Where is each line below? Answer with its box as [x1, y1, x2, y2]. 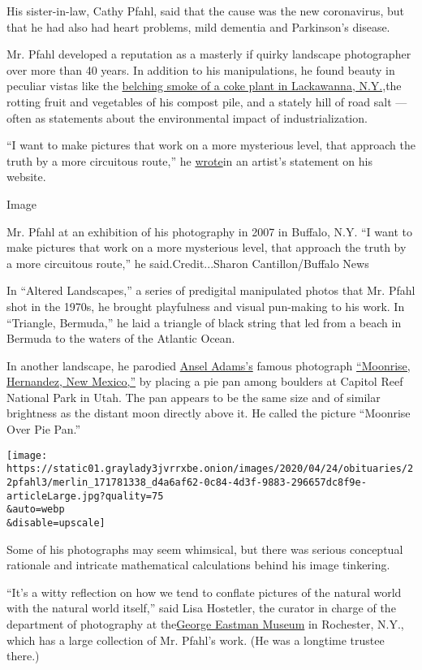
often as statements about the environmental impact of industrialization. [6, 109, 368, 126]
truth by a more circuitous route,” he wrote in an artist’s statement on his [6, 152, 372, 169]
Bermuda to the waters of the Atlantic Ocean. [6, 330, 235, 347]
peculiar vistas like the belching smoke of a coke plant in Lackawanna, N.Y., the [6, 77, 402, 94]
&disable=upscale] [6, 517, 105, 529]
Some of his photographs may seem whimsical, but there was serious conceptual [6, 540, 403, 557]
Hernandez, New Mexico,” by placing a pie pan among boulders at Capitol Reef [6, 373, 403, 390]
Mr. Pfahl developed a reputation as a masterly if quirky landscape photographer [6, 45, 411, 63]
